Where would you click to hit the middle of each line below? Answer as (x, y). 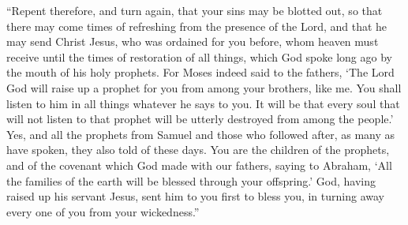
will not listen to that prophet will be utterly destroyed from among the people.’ (200, 119)
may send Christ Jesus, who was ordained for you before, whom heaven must (193, 41)
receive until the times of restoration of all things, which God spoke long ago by (199, 56)
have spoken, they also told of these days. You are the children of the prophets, (198, 150)
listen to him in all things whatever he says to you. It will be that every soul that (203, 103)
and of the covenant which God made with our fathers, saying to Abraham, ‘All (199, 165)
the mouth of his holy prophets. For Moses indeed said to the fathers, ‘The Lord (200, 72)
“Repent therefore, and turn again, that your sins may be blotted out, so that (195, 10)
